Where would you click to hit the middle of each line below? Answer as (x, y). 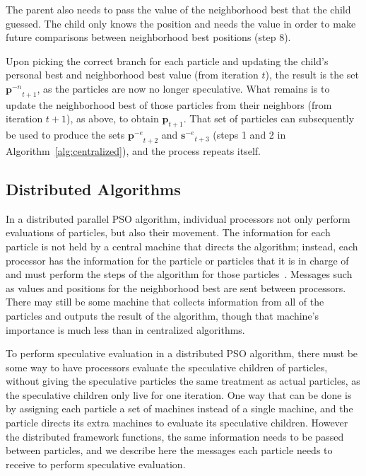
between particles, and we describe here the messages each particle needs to (169, 450)
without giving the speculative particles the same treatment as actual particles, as (183, 381)
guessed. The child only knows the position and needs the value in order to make (181, 23)
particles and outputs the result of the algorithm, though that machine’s (163, 315)
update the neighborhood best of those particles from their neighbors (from (169, 104)
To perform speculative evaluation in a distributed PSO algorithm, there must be (182, 353)
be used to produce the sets (65, 135)
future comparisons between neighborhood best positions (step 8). (148, 37)
